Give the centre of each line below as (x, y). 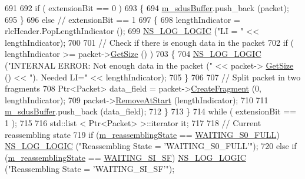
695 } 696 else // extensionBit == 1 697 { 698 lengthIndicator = (122, 19)
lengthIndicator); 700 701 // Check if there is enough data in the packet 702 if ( (149, 42)
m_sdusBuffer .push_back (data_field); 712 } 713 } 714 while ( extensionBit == (151, 111)
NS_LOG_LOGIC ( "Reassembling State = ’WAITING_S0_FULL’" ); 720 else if (151, 146)
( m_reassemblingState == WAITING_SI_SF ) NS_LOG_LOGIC (125, 157)
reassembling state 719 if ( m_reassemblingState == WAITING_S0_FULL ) (142, 134)
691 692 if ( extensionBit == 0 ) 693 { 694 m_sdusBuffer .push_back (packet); (147, 8)
